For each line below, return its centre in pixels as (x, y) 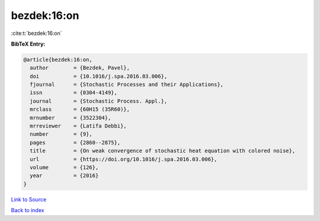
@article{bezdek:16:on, (58, 60)
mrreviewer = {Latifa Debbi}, (78, 126)
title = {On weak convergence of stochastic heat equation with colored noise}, (163, 151)
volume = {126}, (64, 167)
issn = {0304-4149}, (74, 93)
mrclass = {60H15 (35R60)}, (80, 109)
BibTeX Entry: (28, 44)
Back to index (28, 210)
